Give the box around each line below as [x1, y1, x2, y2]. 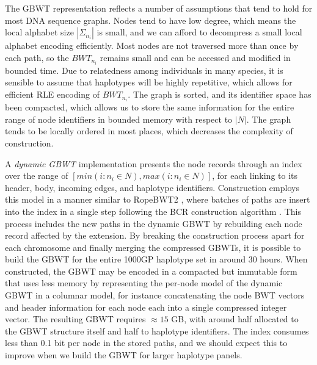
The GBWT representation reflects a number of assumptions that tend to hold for [5, 2, 313, 14]
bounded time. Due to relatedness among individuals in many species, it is [5, 63, 283, 76]
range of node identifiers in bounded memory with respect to [5, 112, 233, 125]
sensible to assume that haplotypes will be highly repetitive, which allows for [5, 76, 293, 89]
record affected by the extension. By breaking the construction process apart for [5, 229, 305, 242]
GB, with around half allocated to [171, 313, 299, 325]
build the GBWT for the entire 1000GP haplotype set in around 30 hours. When [5, 253, 308, 266]
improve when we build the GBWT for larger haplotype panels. [5, 349, 242, 361]
